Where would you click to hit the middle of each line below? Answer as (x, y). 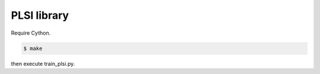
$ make (33, 48)
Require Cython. (31, 33)
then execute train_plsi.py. (43, 63)
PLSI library (40, 15)
